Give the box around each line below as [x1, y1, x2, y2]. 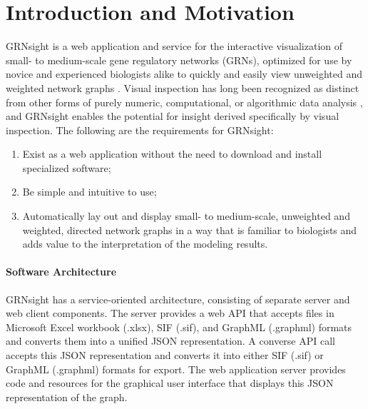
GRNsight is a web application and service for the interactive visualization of [6, 39, 343, 54]
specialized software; [22, 160, 111, 175]
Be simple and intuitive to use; [22, 184, 157, 199]
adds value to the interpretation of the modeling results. [22, 236, 268, 251]
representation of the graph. [6, 389, 128, 404]
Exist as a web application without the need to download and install [22, 146, 322, 161]
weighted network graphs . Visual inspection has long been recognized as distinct [6, 80, 359, 95]
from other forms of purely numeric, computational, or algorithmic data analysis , [6, 94, 363, 109]
